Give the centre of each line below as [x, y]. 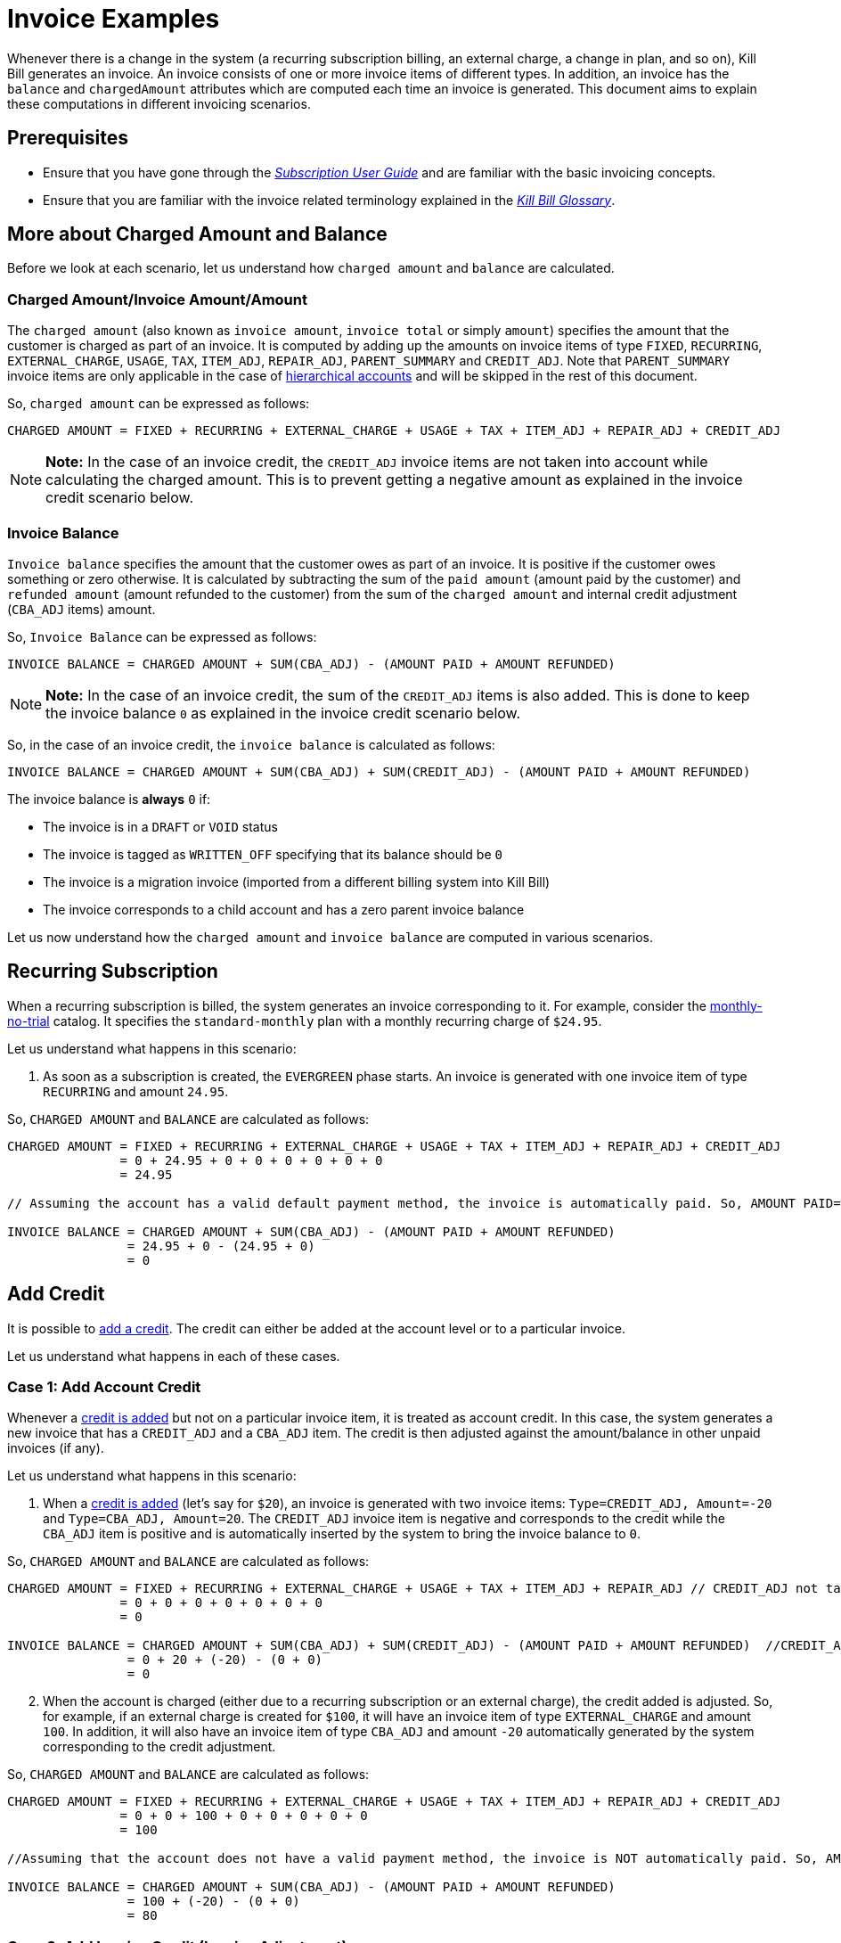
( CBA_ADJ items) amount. [82, 609]
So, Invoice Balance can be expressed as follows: [162, 636]
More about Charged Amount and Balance [197, 234]
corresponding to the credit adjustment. [159, 1747]
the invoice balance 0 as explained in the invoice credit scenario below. [283, 713]
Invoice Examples [114, 19]
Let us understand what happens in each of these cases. [174, 1356]
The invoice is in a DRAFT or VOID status [160, 826]
